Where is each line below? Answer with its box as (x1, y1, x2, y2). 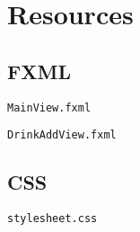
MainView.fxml (7, 101, 92, 114)
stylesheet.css (7, 212, 98, 226)
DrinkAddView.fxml (7, 129, 117, 142)
